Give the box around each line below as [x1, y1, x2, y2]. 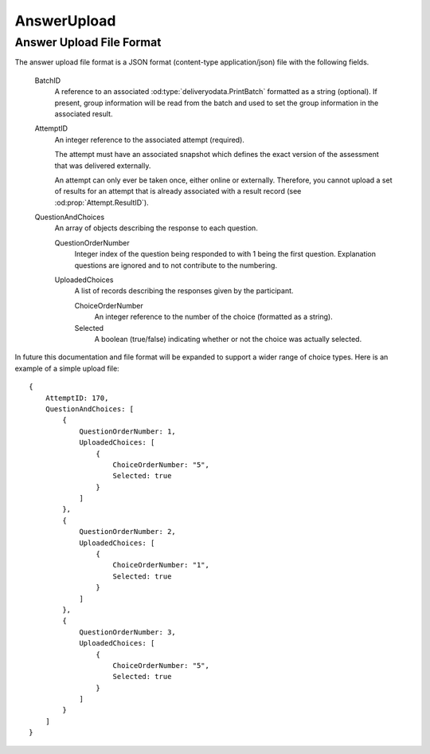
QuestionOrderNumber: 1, [79, 426, 177, 436]
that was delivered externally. [54, 160, 151, 171]
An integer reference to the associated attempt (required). [54, 135, 244, 144]
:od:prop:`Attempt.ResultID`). [54, 198, 149, 207]
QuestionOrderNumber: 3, [79, 627, 177, 637]
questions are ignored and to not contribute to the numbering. [74, 260, 278, 270]
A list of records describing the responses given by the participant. [74, 286, 294, 296]
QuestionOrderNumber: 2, [79, 527, 177, 536]
